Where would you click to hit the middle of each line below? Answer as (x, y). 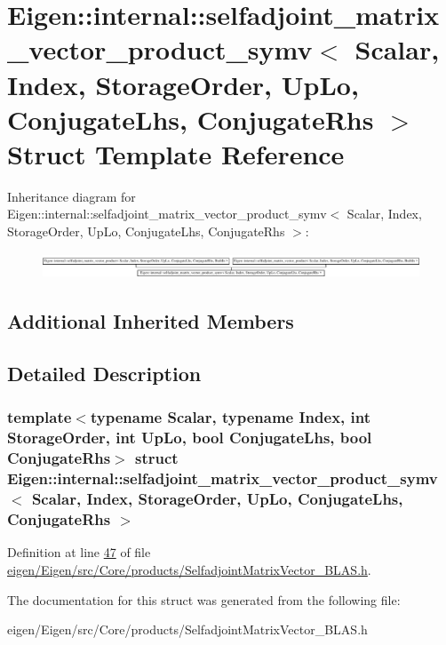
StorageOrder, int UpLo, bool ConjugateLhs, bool (190, 438)
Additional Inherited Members (151, 321)
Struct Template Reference (176, 153)
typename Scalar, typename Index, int (231, 417)
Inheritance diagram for (72, 196)
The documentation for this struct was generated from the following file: (204, 599)
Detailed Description (104, 374)
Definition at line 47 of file (79, 552)
